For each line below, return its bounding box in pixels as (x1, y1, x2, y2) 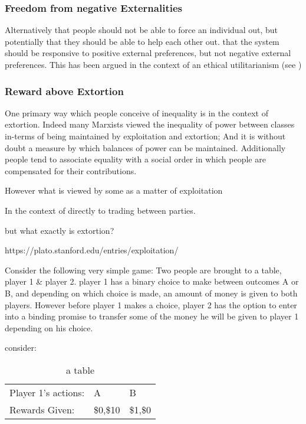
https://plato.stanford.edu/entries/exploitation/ (5, 244, 179, 256)
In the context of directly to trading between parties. (5, 204, 196, 216)
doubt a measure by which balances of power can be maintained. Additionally (5, 141, 286, 154)
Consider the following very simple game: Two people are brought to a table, (5, 263, 282, 276)
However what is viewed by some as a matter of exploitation (5, 184, 223, 197)
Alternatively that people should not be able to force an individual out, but (5, 24, 278, 36)
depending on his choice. (5, 321, 93, 334)
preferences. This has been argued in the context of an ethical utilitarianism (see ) (5, 58, 302, 70)
